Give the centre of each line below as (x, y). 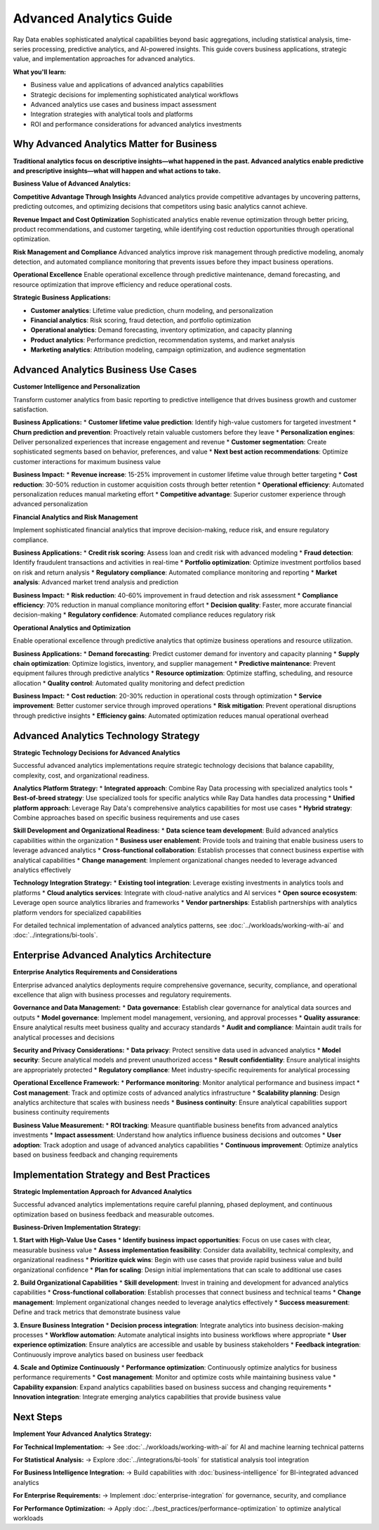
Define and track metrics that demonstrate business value (97, 1312)
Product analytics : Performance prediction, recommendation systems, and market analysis (163, 340)
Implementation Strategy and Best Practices (112, 1175)
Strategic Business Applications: (62, 297)
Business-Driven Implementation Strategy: (77, 1228)
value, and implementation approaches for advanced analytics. (104, 59)
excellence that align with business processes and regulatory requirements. (122, 995)
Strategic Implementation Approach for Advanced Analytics (102, 1191)
